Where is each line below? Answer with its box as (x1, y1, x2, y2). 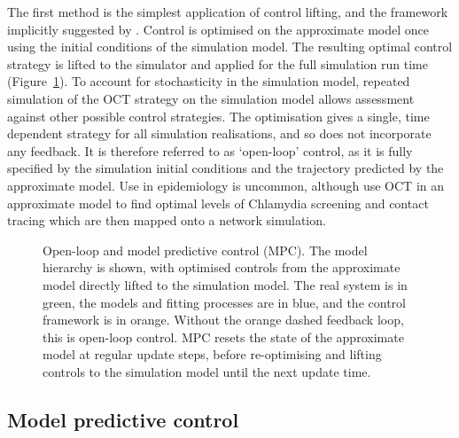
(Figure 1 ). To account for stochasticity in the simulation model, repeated (7, 72, 410, 90)
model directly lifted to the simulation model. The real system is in (43, 275, 408, 293)
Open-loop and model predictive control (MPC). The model (43, 240, 368, 259)
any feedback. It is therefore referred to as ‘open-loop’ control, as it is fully (7, 141, 413, 160)
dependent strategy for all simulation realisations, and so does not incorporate (7, 124, 432, 143)
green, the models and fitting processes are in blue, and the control (43, 293, 406, 311)
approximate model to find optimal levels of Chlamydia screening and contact (7, 193, 429, 212)
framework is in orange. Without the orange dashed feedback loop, (43, 310, 404, 329)
